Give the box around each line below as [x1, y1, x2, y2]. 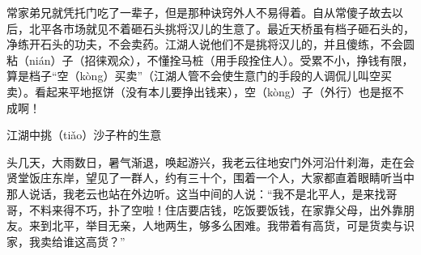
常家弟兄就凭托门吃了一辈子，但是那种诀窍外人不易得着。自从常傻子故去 [6, 4, 392, 20]
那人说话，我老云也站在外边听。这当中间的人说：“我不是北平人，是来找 [6, 185, 386, 202]
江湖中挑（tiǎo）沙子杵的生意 [6, 126, 162, 143]
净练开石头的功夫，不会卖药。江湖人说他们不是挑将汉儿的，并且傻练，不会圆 [6, 36, 415, 53]
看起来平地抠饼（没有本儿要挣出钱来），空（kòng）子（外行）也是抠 [34, 83, 393, 100]
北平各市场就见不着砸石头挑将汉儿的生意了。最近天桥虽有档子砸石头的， [28, 19, 415, 36]
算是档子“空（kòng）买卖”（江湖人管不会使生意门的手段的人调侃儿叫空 [6, 67, 381, 84]
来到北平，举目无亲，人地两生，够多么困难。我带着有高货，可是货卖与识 [28, 217, 415, 234]
